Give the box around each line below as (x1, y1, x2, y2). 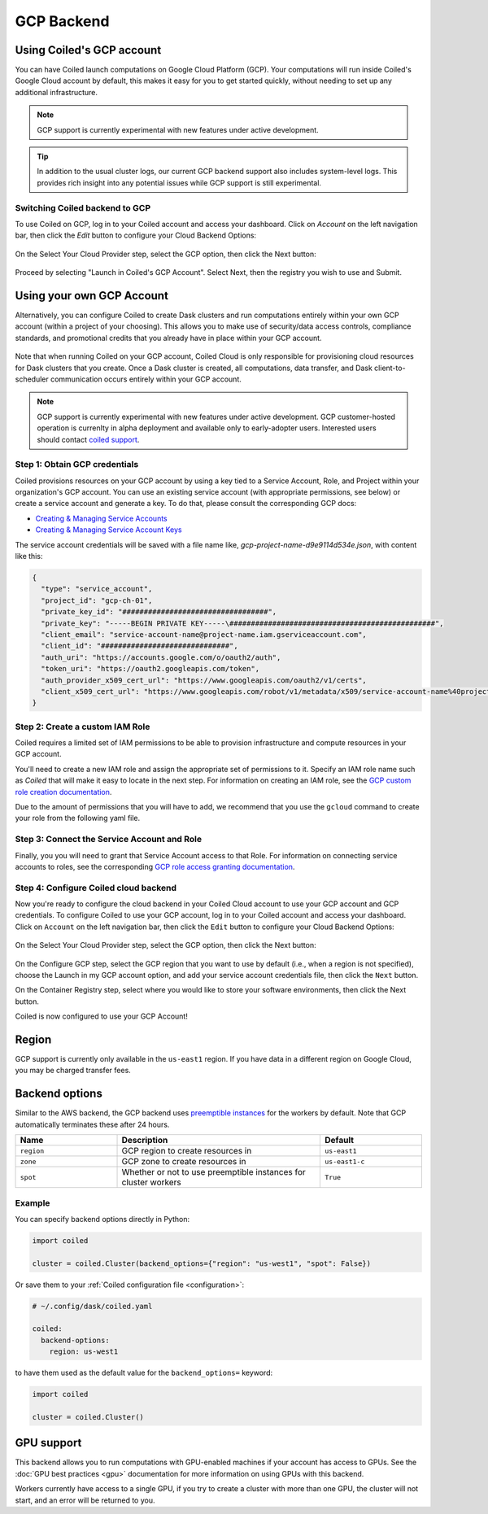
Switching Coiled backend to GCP (15, 202, 151, 213)
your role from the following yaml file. (15, 814, 141, 823)
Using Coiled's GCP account (15, 43, 162, 57)
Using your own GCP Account (15, 289, 168, 303)
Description (121, 1135, 168, 1146)
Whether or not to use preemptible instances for (121, 1167, 307, 1178)
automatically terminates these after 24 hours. (15, 1119, 170, 1129)
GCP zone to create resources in (121, 1156, 246, 1167)
